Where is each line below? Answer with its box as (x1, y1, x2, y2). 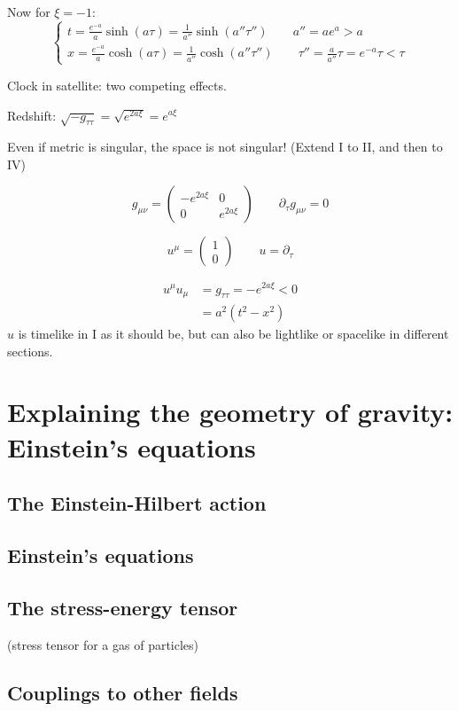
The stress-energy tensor (7, 593, 238, 621)
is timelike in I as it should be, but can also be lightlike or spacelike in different (18, 324, 449, 343)
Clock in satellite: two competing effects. (7, 75, 227, 94)
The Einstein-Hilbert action (7, 489, 267, 517)
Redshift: (7, 105, 57, 124)
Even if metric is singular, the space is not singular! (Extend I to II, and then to (7, 137, 443, 156)
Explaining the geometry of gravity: (7, 394, 454, 430)
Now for (7, 3, 50, 20)
